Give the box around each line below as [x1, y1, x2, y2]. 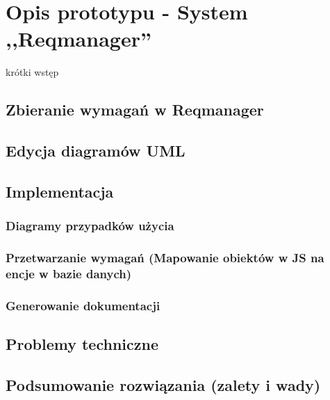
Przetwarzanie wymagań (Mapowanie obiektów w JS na [6, 249, 324, 266]
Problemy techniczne [6, 333, 158, 355]
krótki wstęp [6, 65, 59, 79]
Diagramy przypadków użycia [6, 217, 174, 234]
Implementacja [6, 180, 114, 202]
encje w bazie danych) [6, 264, 132, 282]
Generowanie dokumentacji [6, 296, 160, 314]
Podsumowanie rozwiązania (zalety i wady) [6, 374, 321, 395]
